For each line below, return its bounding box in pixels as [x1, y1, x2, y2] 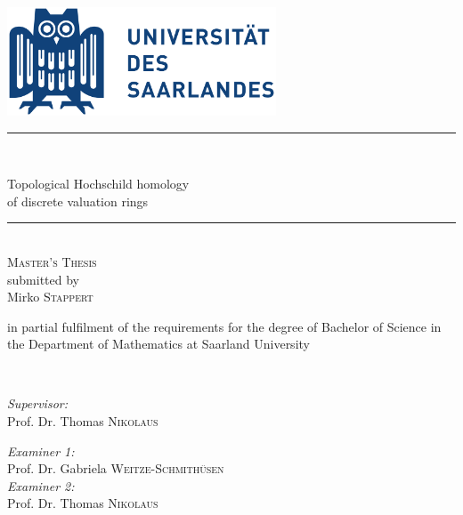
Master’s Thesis [7, 252, 97, 270]
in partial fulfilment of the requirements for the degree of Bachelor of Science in [7, 317, 442, 335]
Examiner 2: [7, 476, 75, 495]
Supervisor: [7, 394, 68, 413]
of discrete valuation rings [7, 191, 149, 210]
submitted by [7, 270, 79, 288]
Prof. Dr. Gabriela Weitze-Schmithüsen [7, 459, 224, 478]
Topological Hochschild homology [7, 174, 190, 193]
